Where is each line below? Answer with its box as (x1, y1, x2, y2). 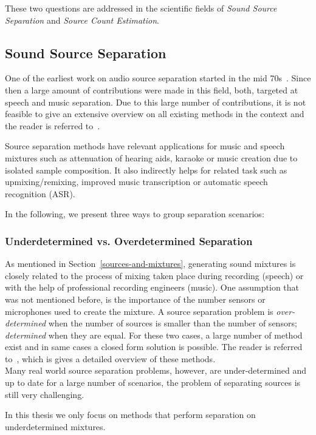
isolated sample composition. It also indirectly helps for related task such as (5, 163, 287, 176)
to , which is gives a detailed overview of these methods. (5, 352, 216, 365)
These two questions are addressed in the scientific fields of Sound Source (5, 2, 277, 14)
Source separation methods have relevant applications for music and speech (5, 140, 285, 152)
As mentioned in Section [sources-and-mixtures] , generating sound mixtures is (5, 257, 296, 270)
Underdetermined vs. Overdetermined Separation (5, 233, 253, 248)
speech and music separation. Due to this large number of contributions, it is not (5, 95, 306, 108)
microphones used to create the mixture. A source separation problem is (5, 305, 273, 317)
